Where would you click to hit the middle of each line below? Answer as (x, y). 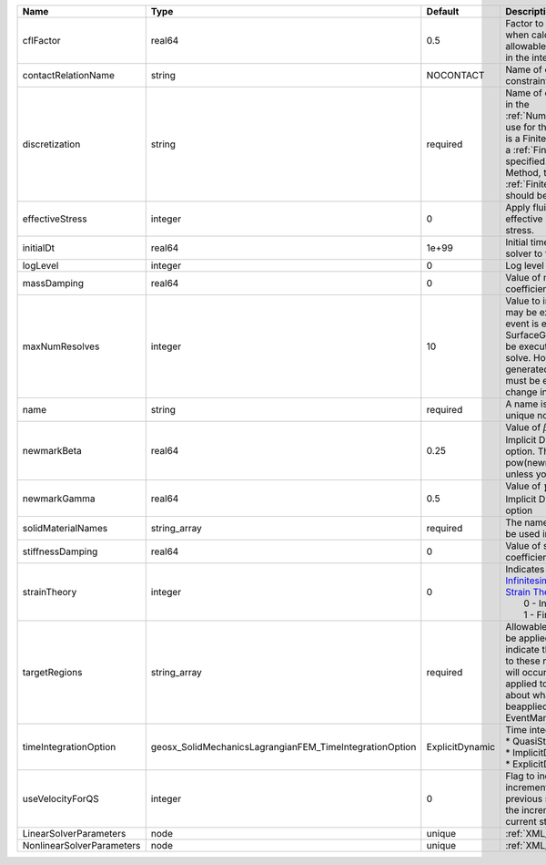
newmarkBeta (52, 451)
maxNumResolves (61, 346)
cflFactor (41, 41)
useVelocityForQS (61, 798)
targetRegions (52, 672)
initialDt (38, 248)
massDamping (53, 283)
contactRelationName (69, 75)
